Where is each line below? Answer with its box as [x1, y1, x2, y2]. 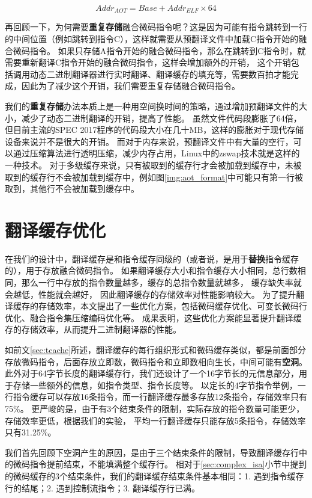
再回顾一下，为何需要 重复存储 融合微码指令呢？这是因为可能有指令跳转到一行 [5, 20, 307, 33]
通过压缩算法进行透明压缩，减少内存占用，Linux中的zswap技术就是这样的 [13, 147, 300, 159]
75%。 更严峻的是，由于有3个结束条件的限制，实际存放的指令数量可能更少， [5, 402, 305, 415]
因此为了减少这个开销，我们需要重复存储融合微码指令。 [21, 79, 240, 92]
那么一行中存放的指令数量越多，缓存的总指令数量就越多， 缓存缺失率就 [21, 276, 302, 289]
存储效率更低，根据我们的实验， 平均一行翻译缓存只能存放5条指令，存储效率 [5, 414, 306, 426]
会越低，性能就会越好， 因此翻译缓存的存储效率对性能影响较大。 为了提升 [5, 287, 296, 300]
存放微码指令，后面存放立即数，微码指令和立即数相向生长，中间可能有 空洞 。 [5, 355, 307, 367]
